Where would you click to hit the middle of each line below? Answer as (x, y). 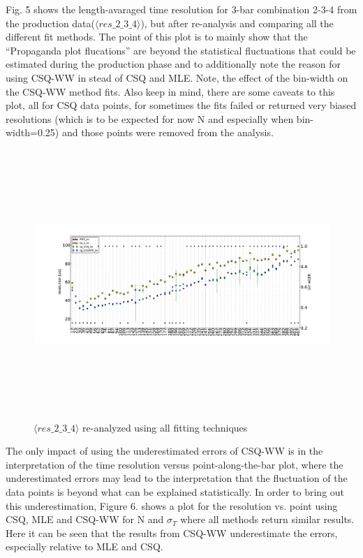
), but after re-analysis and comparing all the (237, 23)
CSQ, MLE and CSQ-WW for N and (85, 519)
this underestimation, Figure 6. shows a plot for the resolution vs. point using (172, 505)
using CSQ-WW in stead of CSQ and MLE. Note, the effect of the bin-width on (177, 77)
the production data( (51, 23)
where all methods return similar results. (267, 519)
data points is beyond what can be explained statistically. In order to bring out (175, 491)
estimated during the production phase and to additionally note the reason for (173, 64)
